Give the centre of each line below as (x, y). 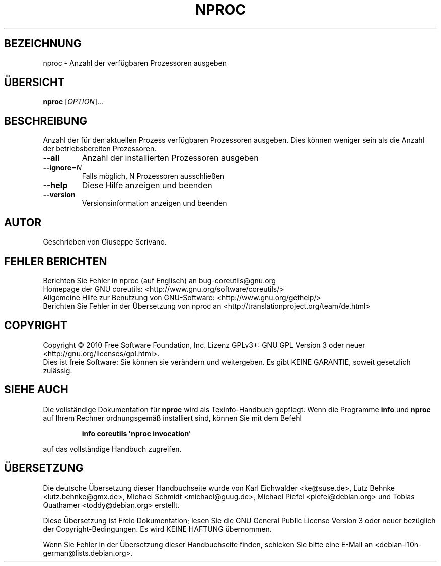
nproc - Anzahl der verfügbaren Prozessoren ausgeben (135, 63)
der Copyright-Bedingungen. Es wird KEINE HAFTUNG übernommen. (157, 529)
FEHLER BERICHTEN (56, 261)
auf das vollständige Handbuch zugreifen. (112, 449)
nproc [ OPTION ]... (73, 102)
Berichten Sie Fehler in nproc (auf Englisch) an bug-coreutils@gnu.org (160, 280)
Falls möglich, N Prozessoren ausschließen (153, 176)
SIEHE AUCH (36, 390)
